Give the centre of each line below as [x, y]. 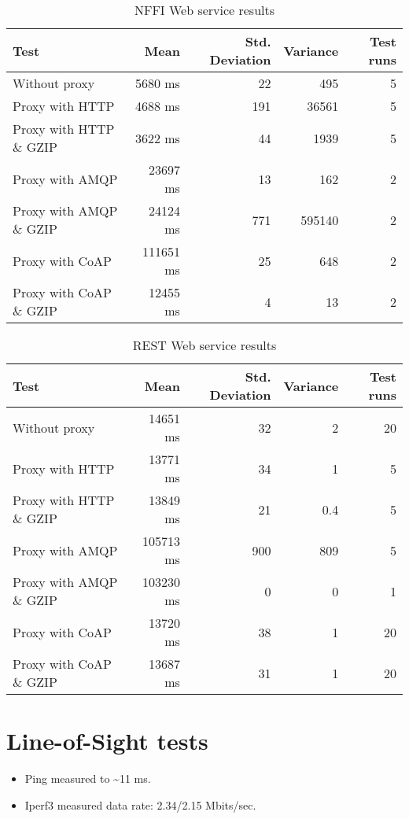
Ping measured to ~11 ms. [88, 778]
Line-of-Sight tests [107, 741]
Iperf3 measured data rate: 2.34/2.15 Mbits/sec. [140, 804]
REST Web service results [204, 345]
